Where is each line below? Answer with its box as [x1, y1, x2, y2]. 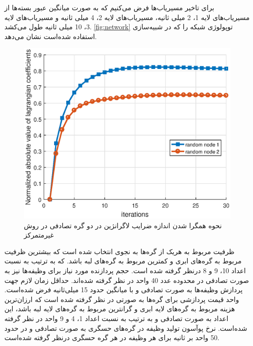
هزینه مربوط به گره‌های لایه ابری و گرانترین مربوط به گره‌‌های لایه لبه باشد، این [4, 303, 235, 314]
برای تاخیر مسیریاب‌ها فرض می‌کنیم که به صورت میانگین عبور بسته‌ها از [4, 2, 214, 12]
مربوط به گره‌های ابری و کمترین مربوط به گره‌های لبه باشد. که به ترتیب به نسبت [4, 256, 242, 266]
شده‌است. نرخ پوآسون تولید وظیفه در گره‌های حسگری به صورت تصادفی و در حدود [4, 323, 247, 333]
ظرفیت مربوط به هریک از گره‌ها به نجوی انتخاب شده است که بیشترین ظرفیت [4, 246, 235, 256]
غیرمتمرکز [24, 230, 54, 240]
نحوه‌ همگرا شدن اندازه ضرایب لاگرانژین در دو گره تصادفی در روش [24, 220, 222, 230]
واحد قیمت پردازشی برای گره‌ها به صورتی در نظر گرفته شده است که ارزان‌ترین [4, 294, 239, 304]
